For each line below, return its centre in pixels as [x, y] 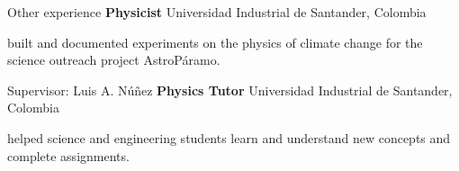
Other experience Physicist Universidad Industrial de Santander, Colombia [217, 12]
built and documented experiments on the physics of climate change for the [215, 42]
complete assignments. [68, 155]
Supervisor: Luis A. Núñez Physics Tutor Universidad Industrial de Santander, [230, 90]
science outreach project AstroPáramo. [114, 60]
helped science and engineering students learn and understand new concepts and [229, 137]
